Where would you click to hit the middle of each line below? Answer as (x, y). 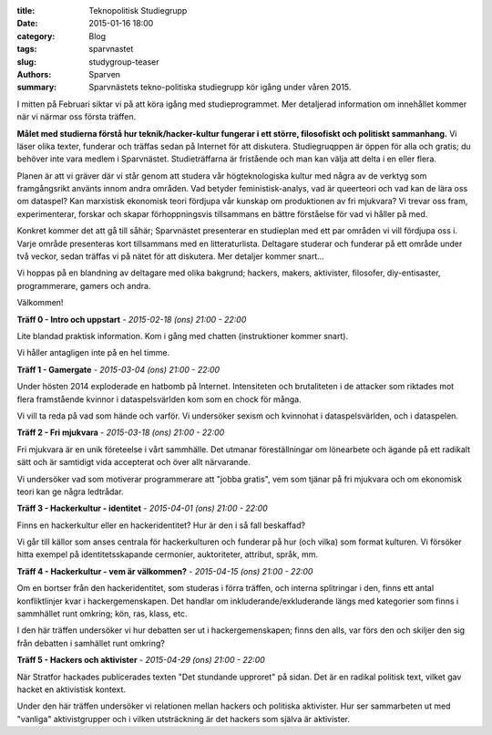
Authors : (34, 74)
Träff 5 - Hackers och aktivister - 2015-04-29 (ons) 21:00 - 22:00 (141, 660)
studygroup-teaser (124, 62)
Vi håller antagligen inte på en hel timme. (93, 353)
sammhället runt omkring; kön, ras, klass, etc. (102, 614)
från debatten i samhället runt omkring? (91, 643)
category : (36, 36)
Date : (27, 24)
